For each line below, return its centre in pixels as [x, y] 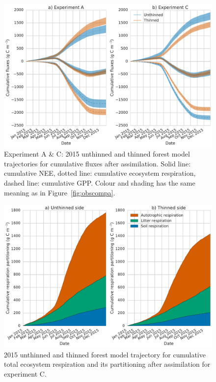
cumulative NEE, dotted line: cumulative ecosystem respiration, [100, 173]
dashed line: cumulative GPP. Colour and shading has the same [100, 183]
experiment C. [25, 373]
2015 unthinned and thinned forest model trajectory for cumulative [105, 354]
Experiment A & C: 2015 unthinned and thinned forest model [97, 154]
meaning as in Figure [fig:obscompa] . [60, 192]
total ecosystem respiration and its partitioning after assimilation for [107, 364]
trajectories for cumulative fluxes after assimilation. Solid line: [97, 163]
